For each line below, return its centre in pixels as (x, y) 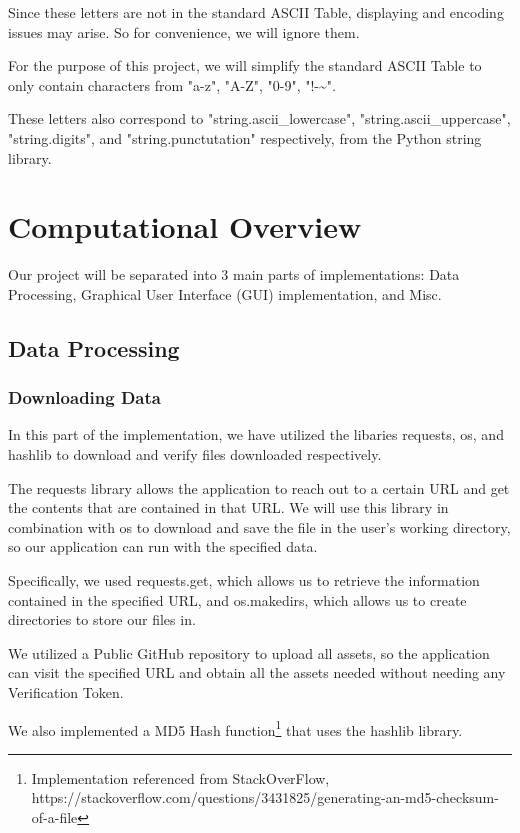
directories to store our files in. (102, 619)
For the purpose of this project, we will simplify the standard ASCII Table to (245, 65)
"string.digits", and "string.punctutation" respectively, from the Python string (245, 137)
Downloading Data (84, 397)
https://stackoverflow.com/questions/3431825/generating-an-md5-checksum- (265, 797)
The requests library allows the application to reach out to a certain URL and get (259, 487)
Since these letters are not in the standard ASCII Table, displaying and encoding (256, 12)
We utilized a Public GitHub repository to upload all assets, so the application (249, 652)
